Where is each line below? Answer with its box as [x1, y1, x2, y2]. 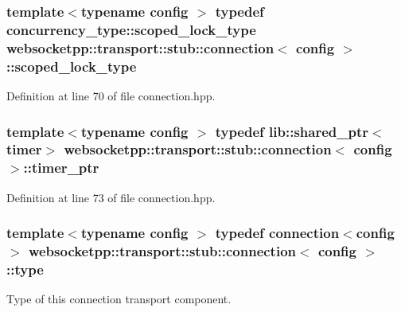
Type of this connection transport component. [6, 291, 232, 307]
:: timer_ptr [23, 158, 99, 177]
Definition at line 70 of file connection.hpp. [6, 87, 216, 103]
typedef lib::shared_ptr [215, 121, 368, 141]
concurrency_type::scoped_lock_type [6, 19, 256, 39]
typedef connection [215, 223, 340, 243]
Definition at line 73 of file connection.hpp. [6, 189, 216, 205]
